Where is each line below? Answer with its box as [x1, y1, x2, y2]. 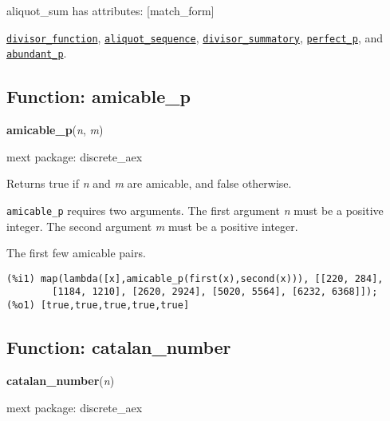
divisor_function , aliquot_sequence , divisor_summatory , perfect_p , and [6, 29, 384, 46]
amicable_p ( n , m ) [6, 121, 104, 138]
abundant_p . [6, 45, 67, 62]
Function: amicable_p [6, 84, 191, 109]
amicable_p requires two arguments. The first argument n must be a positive [6, 201, 384, 218]
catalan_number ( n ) [6, 371, 115, 388]
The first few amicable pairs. [6, 244, 146, 261]
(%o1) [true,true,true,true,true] [6, 300, 190, 312]
